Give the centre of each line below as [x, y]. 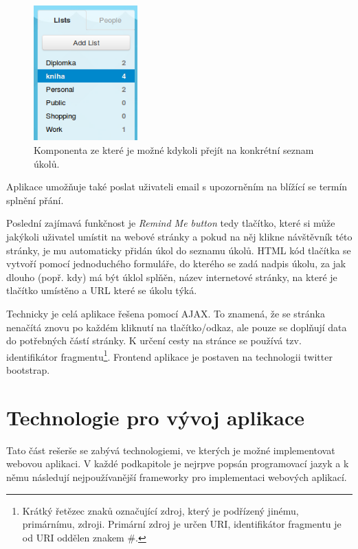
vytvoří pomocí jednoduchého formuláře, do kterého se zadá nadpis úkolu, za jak [176, 264]
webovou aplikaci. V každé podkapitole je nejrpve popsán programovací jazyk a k [178, 463]
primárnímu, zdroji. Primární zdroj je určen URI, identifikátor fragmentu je [182, 524]
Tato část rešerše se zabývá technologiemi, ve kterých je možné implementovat [171, 450]
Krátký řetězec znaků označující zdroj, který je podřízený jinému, [160, 510]
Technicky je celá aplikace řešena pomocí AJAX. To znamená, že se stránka [166, 313]
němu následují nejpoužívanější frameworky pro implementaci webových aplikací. [177, 477]
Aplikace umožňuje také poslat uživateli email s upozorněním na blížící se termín [177, 187]
